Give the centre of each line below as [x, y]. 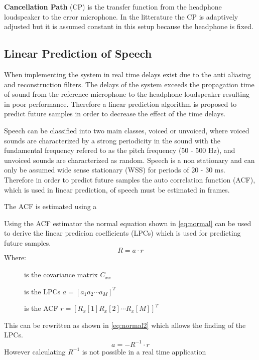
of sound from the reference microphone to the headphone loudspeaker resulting [127, 94]
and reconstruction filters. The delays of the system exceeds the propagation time [129, 84]
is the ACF [41, 308]
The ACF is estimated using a [50, 206]
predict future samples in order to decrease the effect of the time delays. [115, 114]
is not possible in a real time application [144, 351]
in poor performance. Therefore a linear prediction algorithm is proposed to [120, 104]
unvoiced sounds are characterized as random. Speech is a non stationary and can [129, 160]
